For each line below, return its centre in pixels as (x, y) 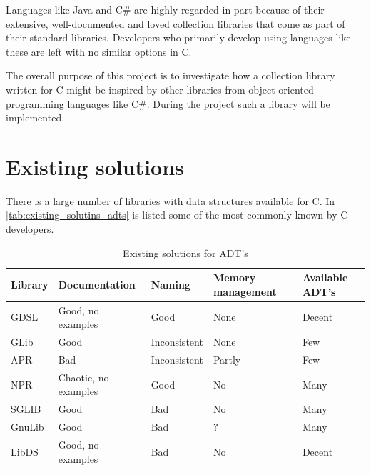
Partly (227, 359)
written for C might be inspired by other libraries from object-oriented (160, 89)
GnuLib (27, 427)
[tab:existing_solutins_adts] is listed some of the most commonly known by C (177, 215)
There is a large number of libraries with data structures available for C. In (171, 200)
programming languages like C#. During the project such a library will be (168, 103)
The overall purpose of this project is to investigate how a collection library (171, 75)
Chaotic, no (83, 377)
